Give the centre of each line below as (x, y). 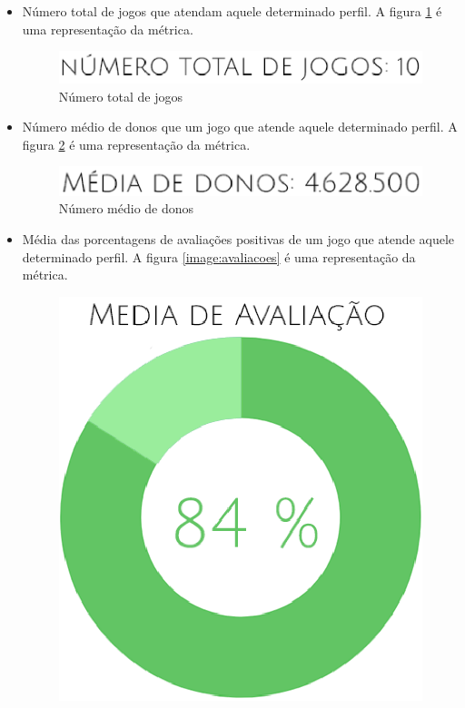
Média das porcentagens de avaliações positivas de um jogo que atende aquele (238, 238)
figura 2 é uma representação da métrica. (136, 144)
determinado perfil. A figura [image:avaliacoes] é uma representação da (219, 256)
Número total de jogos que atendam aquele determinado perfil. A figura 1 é (232, 11)
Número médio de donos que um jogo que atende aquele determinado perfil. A (240, 127)
